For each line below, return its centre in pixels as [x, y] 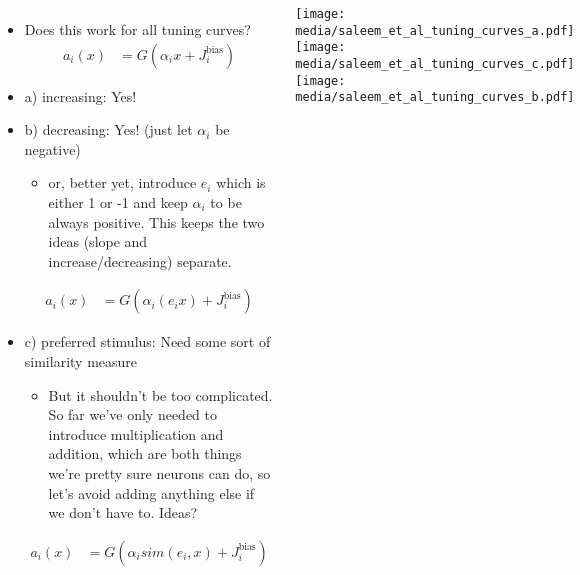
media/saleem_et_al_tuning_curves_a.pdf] [435, 30]
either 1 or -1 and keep [118, 202]
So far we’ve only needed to [133, 414]
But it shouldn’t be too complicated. [160, 394]
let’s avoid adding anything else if [151, 492]
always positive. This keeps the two [156, 221]
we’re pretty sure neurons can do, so [159, 472]
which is [241, 182]
